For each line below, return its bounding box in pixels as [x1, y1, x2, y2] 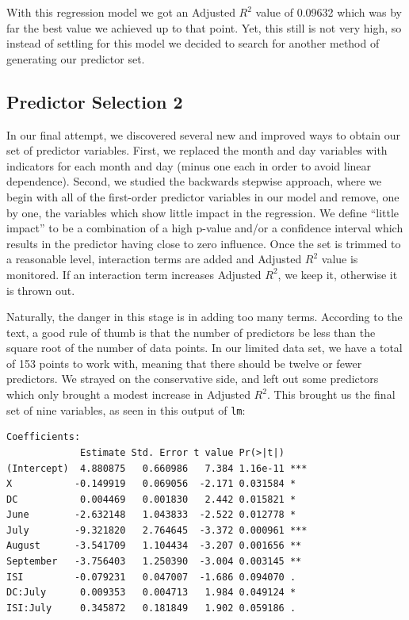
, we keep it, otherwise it [277, 266, 398, 282]
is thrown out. [6, 281, 75, 298]
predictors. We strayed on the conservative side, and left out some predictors [6, 370, 379, 387]
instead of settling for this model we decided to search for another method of [6, 35, 380, 52]
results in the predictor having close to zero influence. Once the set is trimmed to [6, 235, 401, 251]
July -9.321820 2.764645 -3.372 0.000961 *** [6, 524, 308, 536]
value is [321, 251, 358, 267]
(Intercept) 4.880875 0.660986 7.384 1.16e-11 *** [6, 462, 308, 474]
